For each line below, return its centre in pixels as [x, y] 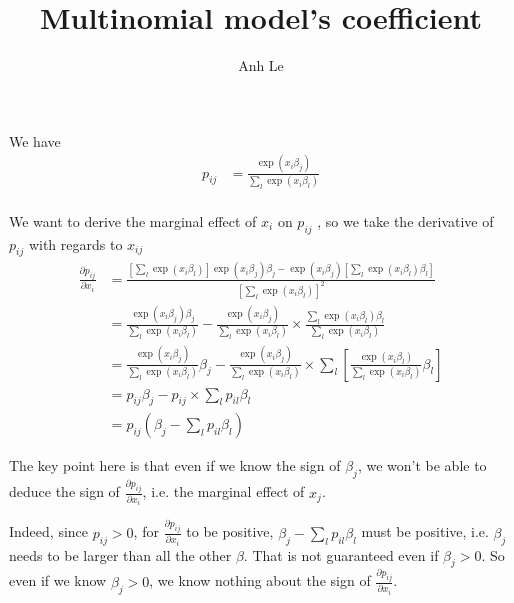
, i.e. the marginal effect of [223, 491]
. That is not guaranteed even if [341, 554]
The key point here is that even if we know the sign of [175, 465]
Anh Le [261, 65]
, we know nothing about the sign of [260, 580]
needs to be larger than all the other [120, 554]
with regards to [75, 243]
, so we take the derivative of [405, 220]
